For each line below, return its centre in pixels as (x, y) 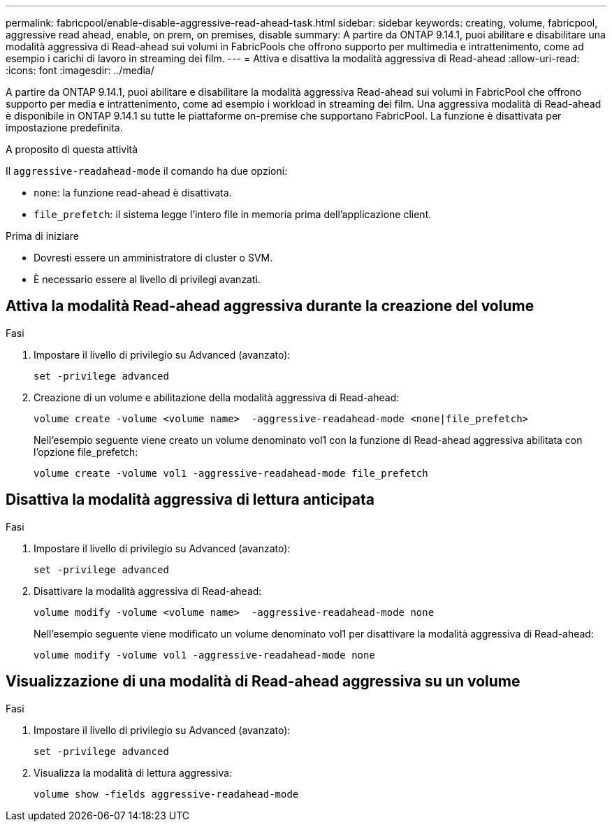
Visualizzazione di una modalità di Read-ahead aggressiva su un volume (263, 682)
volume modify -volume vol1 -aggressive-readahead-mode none (204, 655)
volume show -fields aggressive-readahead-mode (166, 794)
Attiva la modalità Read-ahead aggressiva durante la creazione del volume (270, 306)
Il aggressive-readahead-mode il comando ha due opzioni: (147, 171)
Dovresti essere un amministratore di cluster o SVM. (153, 258)
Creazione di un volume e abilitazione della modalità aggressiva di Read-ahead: (217, 397)
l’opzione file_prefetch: (86, 452)
